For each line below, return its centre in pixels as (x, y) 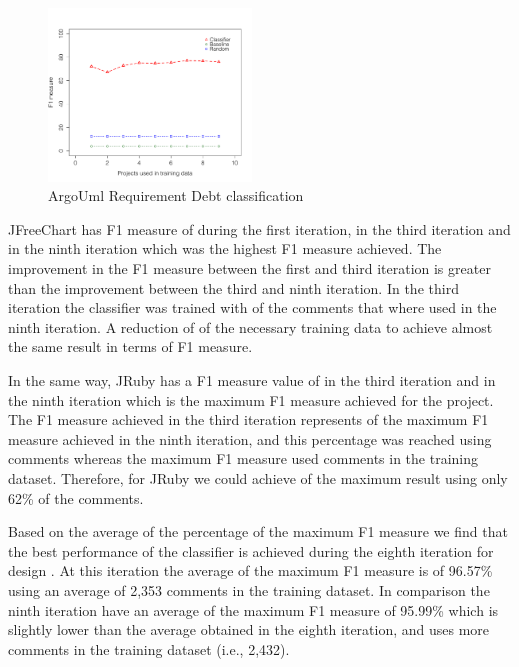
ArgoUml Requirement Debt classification (176, 195)
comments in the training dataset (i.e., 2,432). (149, 648)
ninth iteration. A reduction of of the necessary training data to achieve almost (250, 326)
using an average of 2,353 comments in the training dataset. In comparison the (249, 589)
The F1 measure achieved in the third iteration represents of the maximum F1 (248, 419)
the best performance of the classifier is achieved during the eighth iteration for (251, 550)
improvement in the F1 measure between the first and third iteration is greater (249, 268)
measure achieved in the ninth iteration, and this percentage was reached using (250, 438)
